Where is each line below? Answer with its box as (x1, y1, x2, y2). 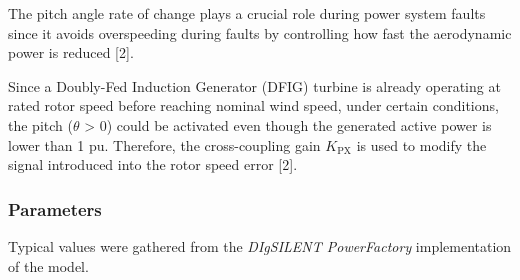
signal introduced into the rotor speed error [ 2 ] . (8, 154, 298, 175)
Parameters (8, 196, 102, 221)
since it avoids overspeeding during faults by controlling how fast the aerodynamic (8, 22, 512, 43)
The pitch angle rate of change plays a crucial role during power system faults (8, 3, 486, 23)
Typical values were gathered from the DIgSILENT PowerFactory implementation (8, 235, 512, 256)
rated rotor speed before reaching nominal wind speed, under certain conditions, (8, 95, 499, 116)
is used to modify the (356, 134, 487, 155)
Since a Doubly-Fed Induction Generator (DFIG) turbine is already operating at (8, 75, 501, 96)
